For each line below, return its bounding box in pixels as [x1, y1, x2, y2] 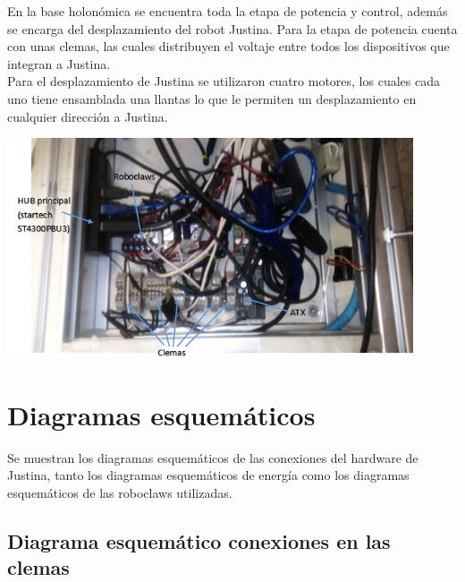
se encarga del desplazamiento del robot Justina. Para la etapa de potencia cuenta [7, 19, 458, 38]
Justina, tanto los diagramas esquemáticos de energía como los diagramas [7, 466, 410, 484]
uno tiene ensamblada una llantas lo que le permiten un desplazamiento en [7, 89, 417, 107]
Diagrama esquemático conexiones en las [7, 526, 391, 554]
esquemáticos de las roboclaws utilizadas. [7, 483, 232, 501]
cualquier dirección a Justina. [7, 107, 168, 125]
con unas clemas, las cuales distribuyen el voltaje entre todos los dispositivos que [7, 37, 450, 56]
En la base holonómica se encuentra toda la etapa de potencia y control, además [7, 2, 448, 20]
